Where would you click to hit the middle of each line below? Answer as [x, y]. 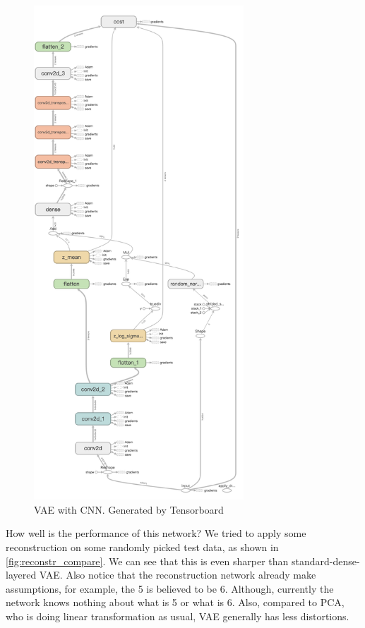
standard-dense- [326, 561]
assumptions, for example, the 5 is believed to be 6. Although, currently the [170, 588]
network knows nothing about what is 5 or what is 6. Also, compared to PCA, [175, 602]
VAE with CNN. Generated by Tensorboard [129, 509]
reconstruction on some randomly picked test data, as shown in [142, 547]
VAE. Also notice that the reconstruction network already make [178, 575]
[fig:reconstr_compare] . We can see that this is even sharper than [147, 561]
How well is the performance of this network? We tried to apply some [156, 533]
